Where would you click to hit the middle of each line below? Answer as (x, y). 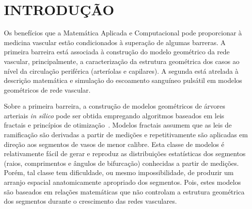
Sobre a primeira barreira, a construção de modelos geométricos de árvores (115, 106)
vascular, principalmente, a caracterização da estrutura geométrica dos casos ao (122, 61)
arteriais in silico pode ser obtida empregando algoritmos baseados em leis (114, 115)
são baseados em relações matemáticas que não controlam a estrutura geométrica (124, 191)
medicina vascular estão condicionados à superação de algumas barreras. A (115, 42)
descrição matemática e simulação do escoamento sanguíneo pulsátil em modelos (123, 80)
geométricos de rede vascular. (47, 89)
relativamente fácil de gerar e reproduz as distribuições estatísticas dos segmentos (125, 153)
